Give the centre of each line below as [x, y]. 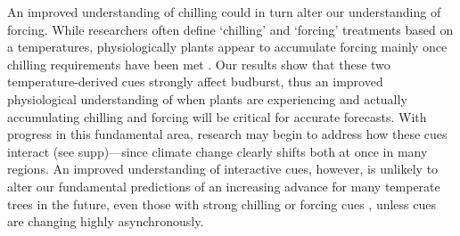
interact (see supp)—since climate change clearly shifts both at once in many [218, 151]
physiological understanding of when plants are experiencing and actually [207, 98]
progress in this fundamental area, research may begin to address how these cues [227, 134]
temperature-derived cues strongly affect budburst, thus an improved [195, 81]
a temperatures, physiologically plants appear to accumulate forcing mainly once [227, 47]
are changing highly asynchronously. [106, 221]
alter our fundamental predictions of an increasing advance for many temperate [224, 186]
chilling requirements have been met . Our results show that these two [199, 64]
